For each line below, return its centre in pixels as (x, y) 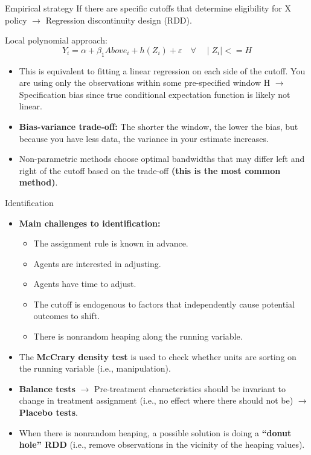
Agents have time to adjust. (85, 284)
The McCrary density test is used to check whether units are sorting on (158, 356)
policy (16, 20)
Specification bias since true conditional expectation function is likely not (155, 94)
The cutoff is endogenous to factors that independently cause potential (164, 304)
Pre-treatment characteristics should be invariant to (190, 388)
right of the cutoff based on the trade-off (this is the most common (150, 170)
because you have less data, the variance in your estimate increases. (144, 138)
